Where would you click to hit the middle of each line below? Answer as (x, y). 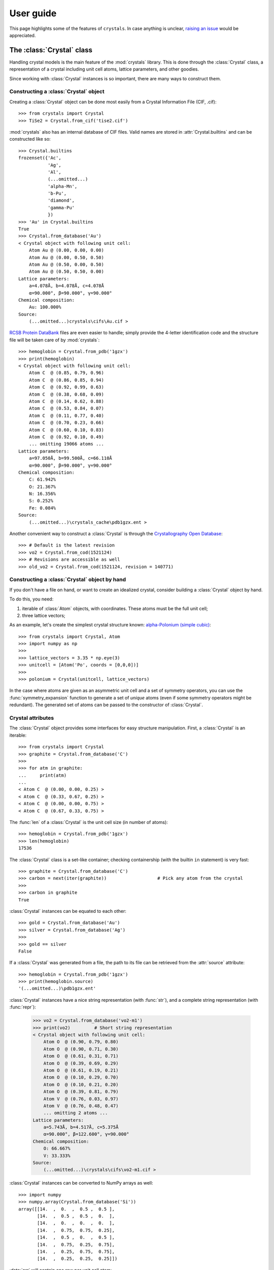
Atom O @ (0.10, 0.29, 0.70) (81, 1077)
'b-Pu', (57, 194)
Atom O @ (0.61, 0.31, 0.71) (81, 1056)
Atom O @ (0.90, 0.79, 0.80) (81, 1042)
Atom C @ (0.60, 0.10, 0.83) (66, 430)
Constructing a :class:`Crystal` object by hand (68, 580)
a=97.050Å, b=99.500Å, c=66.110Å (71, 458)
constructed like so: (30, 139)
